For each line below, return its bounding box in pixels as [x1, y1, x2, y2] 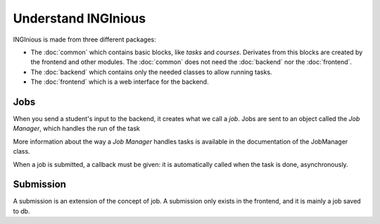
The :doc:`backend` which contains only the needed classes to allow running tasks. [30, 68, 272, 76]
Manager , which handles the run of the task [13, 124, 140, 133]
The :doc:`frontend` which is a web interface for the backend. [30, 77, 209, 86]
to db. [13, 206, 30, 215]
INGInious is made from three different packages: [13, 35, 156, 44]
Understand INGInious [13, 11, 146, 26]
